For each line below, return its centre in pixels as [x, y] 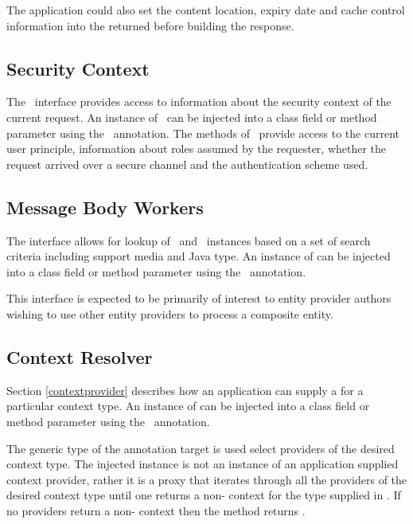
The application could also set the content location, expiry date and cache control [206, 10]
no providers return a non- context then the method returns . [156, 510]
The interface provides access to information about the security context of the [199, 102]
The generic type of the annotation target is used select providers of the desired [201, 448]
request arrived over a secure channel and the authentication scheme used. [187, 164]
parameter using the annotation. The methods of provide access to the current [203, 133]
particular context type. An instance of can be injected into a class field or [188, 406]
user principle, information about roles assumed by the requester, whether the [197, 149]
